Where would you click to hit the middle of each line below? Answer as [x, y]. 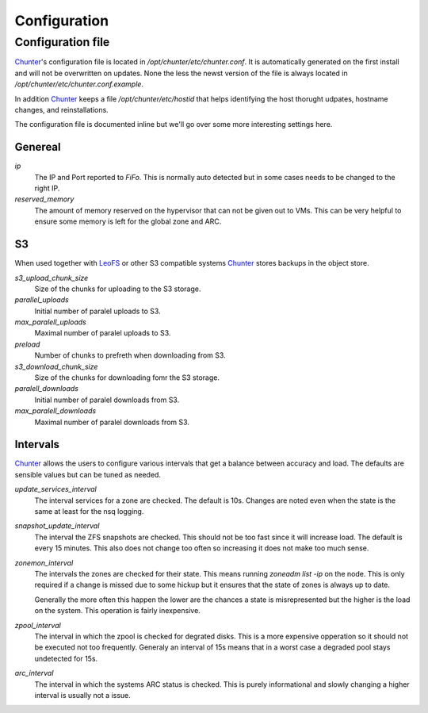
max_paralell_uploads [50, 322]
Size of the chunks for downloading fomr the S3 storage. [127, 378]
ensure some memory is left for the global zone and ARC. [128, 221]
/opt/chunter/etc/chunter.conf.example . [79, 84]
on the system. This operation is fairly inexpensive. [118, 611]
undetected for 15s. [66, 658]
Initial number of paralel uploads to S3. [98, 311]
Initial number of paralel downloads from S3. [107, 400]
